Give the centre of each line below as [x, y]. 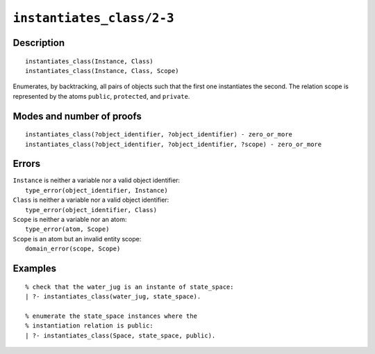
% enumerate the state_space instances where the [111, 316]
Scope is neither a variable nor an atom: [70, 219]
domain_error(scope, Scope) [73, 249]
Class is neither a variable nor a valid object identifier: [91, 200]
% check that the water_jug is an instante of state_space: [130, 287]
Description [39, 43]
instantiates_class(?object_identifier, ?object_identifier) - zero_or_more [159, 135]
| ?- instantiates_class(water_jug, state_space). [113, 296]
